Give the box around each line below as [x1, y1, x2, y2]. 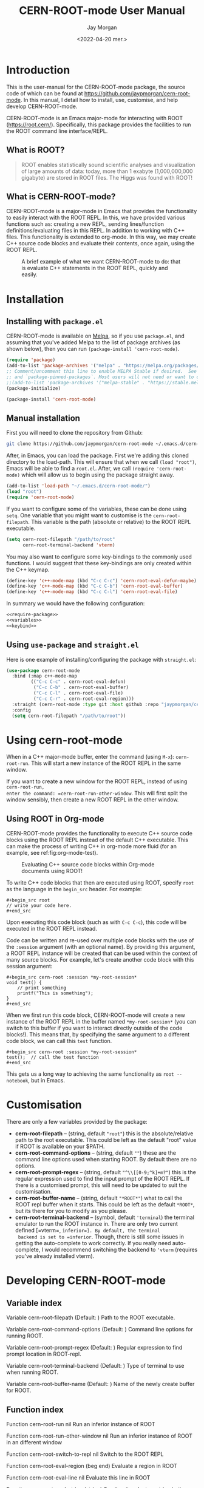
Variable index [6, 1297, 62, 1308]
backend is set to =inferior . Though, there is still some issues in [18, 1233, 184, 1240]
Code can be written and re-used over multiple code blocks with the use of [6, 937, 194, 944]
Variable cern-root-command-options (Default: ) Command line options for [6, 1326, 193, 1333]
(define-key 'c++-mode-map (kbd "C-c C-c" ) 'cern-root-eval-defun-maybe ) [6, 577, 197, 583]
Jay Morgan [87, 24, 117, 31]
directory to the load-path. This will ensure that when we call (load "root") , [6, 458, 197, 466]
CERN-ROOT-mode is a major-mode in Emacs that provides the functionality [6, 208, 197, 215]
